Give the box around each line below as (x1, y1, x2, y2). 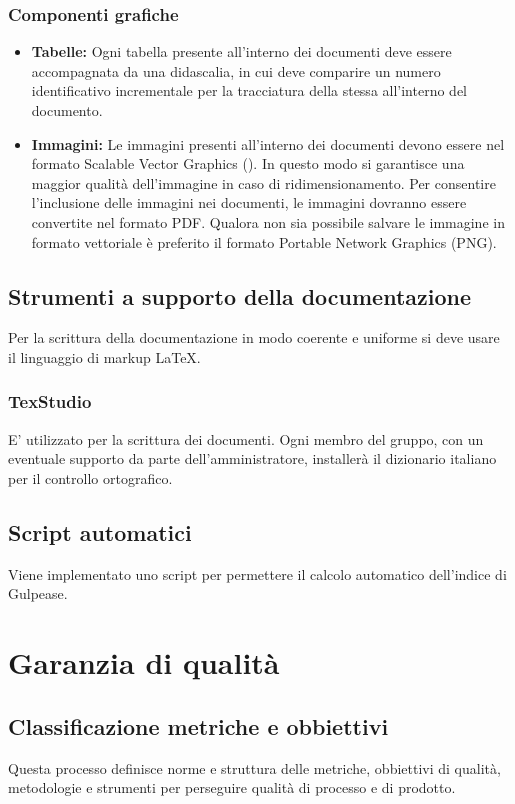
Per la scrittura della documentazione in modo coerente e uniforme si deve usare (8, 327, 500, 348)
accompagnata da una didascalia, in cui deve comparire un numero (31, 60, 441, 81)
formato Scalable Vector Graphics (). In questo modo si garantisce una (31, 153, 465, 174)
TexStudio (8, 389, 92, 414)
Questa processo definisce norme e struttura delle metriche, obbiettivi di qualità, (8, 757, 501, 778)
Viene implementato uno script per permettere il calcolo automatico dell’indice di (8, 563, 507, 584)
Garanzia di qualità (8, 642, 280, 683)
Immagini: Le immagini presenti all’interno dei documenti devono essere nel (31, 133, 505, 154)
